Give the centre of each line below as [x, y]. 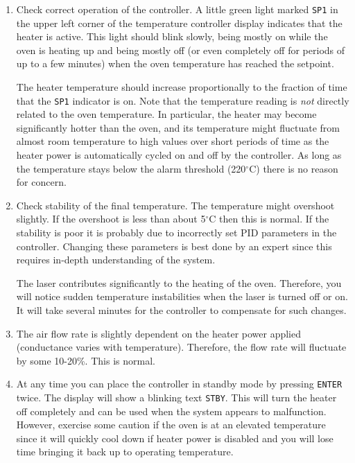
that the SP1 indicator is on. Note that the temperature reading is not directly [183, 100]
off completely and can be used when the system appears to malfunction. [171, 411]
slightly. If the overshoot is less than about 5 [111, 219]
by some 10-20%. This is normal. [86, 360]
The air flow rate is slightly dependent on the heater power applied [158, 333]
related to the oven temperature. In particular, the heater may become [166, 114]
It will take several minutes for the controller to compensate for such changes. [181, 310]
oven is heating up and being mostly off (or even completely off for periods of [181, 50]
